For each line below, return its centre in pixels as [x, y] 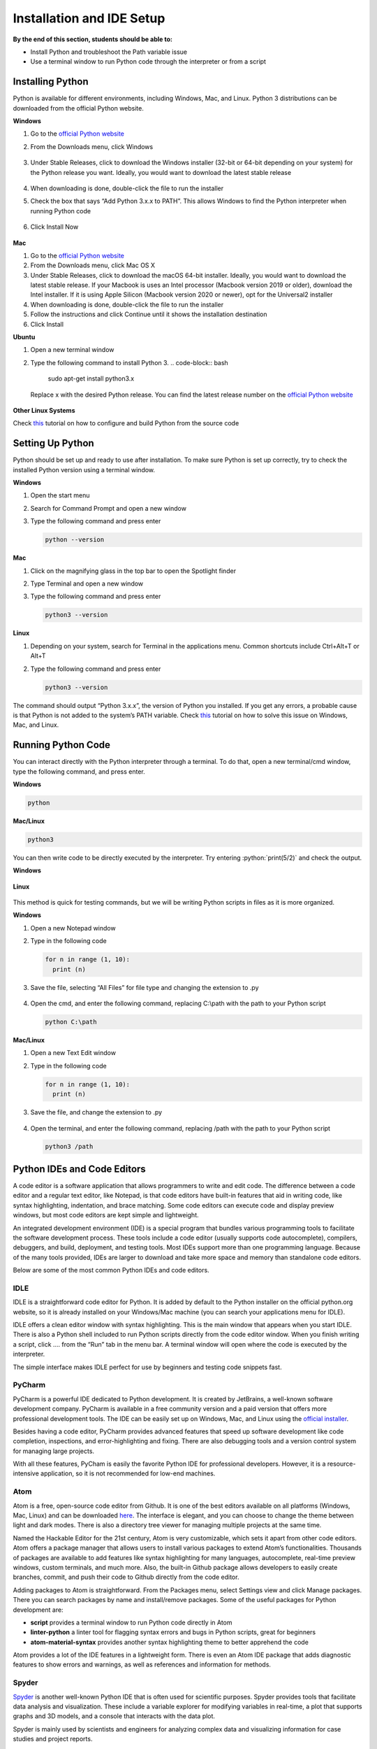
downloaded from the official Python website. [79, 108]
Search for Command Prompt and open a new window [108, 508]
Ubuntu [24, 337]
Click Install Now [54, 227]
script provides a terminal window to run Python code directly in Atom [131, 1622]
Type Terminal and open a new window [87, 583]
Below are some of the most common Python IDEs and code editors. [111, 1270]
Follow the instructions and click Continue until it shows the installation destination [149, 314]
